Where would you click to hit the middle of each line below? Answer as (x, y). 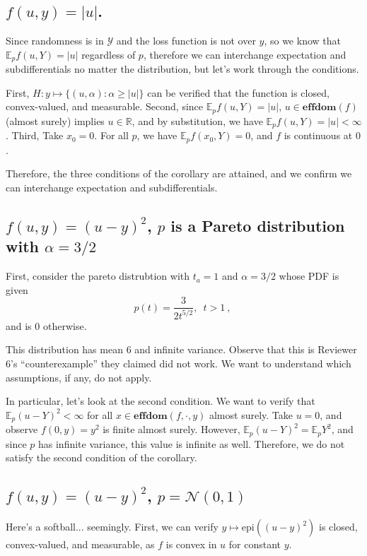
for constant (255, 544)
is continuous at (318, 135)
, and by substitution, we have (197, 120)
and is (19, 325)
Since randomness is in (55, 41)
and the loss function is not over (186, 41)
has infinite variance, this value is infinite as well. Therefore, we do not (192, 443)
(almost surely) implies (55, 120)
